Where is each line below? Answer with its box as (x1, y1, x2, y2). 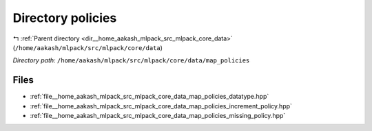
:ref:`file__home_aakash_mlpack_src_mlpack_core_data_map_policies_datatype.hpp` (30, 93, 269, 101)
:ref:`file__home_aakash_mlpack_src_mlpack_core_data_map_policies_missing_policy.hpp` (30, 112, 286, 120)
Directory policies (12, 10, 117, 25)
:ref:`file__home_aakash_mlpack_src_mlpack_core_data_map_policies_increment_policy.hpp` (30, 102, 293, 110)
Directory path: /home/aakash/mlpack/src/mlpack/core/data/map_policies (12, 56, 250, 64)
